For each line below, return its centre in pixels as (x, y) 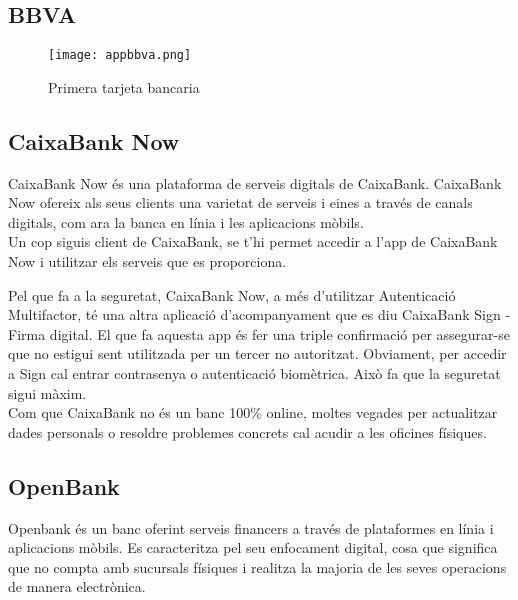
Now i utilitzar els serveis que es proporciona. (147, 261)
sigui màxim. (47, 392)
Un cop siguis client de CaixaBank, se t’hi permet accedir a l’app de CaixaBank (253, 241)
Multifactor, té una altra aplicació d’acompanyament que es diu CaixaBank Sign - (259, 314)
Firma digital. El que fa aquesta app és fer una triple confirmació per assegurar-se (259, 333)
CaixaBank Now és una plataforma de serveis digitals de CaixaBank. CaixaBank (255, 182)
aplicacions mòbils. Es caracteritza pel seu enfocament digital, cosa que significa (253, 547)
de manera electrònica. (77, 586)
